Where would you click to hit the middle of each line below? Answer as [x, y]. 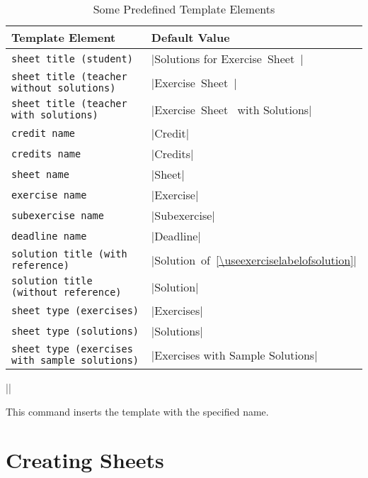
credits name [46, 154]
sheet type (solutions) [75, 331]
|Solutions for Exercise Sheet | [227, 59]
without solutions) [64, 88]
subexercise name [58, 215]
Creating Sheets [85, 460]
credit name [44, 133]
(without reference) [67, 292]
